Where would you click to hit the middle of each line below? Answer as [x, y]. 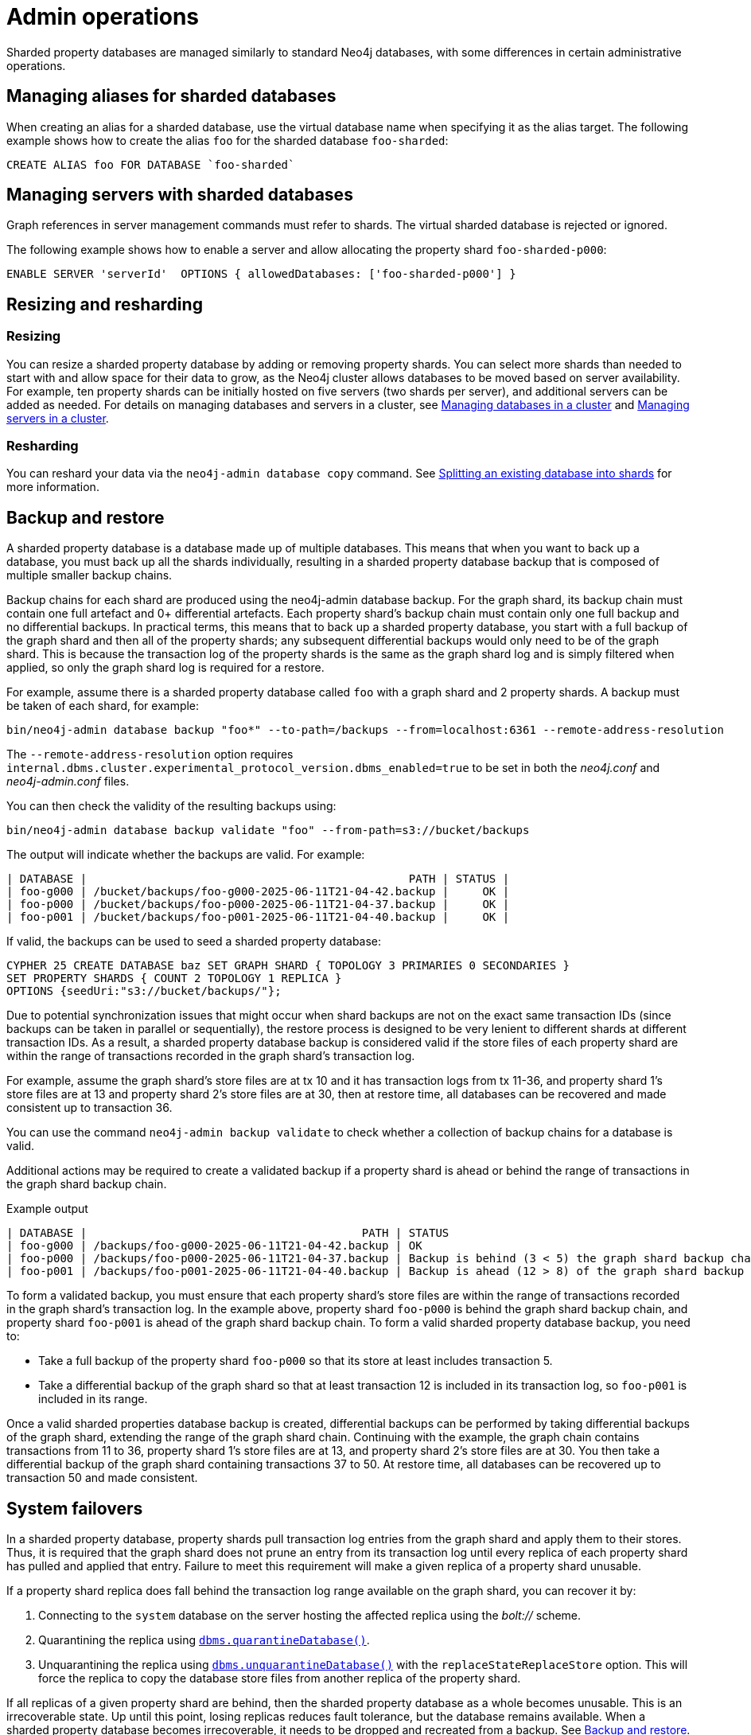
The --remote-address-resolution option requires [150, 754]
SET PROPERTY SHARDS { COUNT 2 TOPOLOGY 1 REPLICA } [174, 979]
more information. [53, 487]
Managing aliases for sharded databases [171, 96]
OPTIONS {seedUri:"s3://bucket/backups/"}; [144, 991]
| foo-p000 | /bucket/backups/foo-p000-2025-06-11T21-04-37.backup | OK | [258, 905]
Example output [47, 1209]
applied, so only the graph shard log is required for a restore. [165, 668]
